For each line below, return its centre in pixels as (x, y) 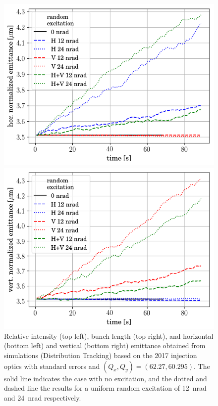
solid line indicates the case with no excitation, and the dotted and (106, 378)
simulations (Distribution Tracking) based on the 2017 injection (101, 355)
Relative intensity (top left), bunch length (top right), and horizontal (109, 336)
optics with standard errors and (52, 366)
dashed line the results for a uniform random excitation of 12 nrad (105, 388)
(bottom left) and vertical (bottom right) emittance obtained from (105, 345)
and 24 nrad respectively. (43, 397)
